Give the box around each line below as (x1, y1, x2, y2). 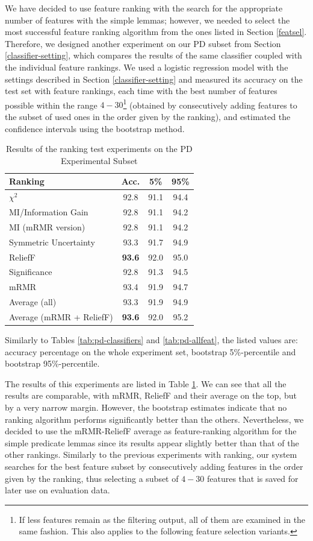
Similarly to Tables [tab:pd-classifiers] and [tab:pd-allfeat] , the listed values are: (5, 334, 298, 346)
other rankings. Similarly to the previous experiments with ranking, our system (5, 448, 297, 461)
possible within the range (5, 98, 98, 111)
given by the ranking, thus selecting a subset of (5, 472, 179, 484)
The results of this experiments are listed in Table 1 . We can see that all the (5, 377, 287, 390)
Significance (9, 265, 52, 278)
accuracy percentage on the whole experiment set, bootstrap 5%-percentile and (5, 345, 296, 358)
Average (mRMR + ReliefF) (9, 310, 113, 323)
